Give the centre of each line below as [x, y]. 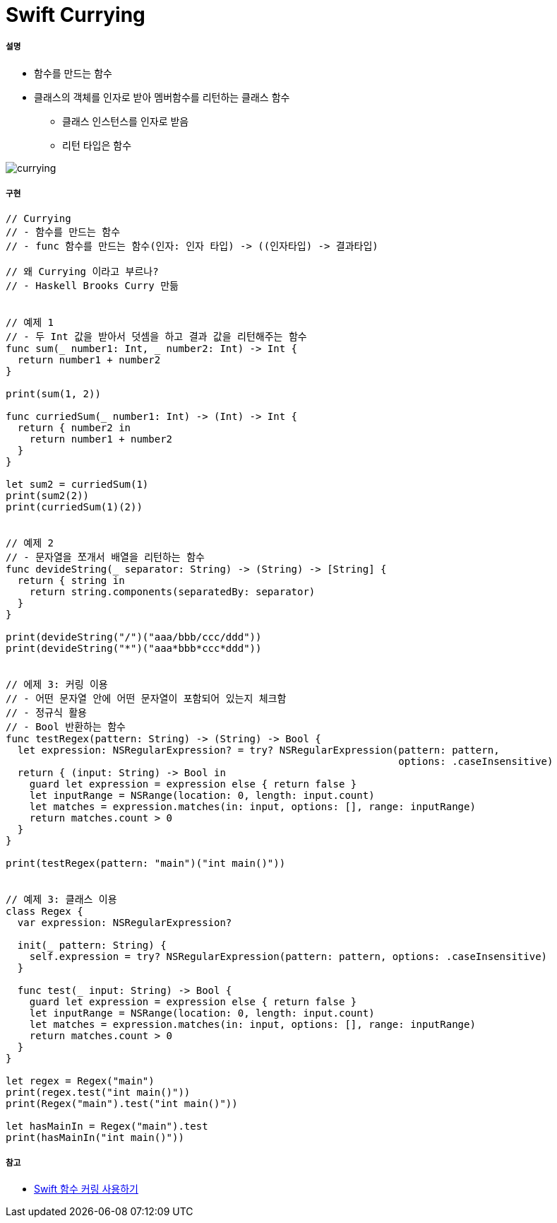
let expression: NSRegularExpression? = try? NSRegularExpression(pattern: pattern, [258, 750]
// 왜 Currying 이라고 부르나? [82, 271]
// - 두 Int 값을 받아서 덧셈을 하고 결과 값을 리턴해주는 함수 [156, 336]
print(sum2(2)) [48, 495]
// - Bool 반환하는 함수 [66, 726]
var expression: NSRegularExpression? [125, 922]
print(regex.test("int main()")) [98, 1092]
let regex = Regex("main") [80, 1081]
